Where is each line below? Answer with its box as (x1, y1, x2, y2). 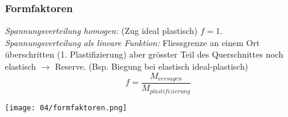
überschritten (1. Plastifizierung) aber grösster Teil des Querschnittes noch (5, 48, 284, 61)
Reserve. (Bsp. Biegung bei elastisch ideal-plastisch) (55, 60, 248, 72)
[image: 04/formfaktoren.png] (5, 103, 127, 112)
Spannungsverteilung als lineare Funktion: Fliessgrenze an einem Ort (5, 36, 260, 48)
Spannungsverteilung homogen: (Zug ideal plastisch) (5, 24, 198, 37)
